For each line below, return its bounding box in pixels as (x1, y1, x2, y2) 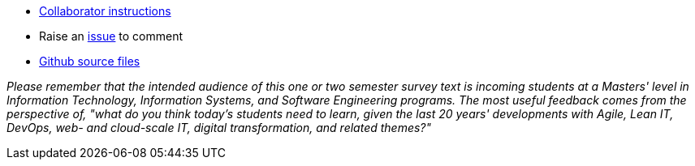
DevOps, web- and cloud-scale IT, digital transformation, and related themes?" (6, 121, 432, 134)
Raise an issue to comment (39, 29, 183, 43)
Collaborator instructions (39, 4, 171, 18)
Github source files (39, 54, 140, 68)
